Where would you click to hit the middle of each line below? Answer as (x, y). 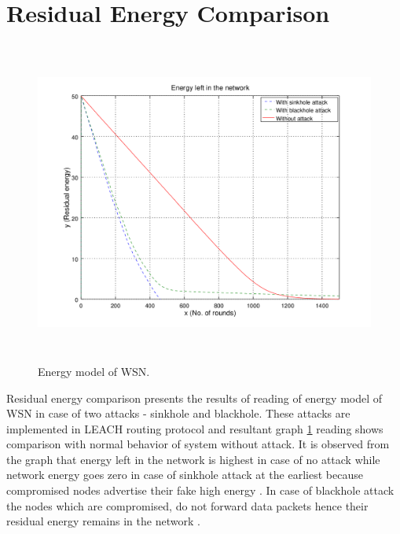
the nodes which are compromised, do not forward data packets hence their (187, 505)
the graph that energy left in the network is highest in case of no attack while (193, 459)
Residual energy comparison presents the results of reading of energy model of (194, 398)
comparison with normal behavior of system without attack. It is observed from (198, 444)
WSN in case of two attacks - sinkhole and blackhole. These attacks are (178, 413)
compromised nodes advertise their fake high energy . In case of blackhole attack (200, 490)
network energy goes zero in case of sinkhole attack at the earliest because (185, 475)
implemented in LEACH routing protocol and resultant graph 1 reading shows (195, 428)
